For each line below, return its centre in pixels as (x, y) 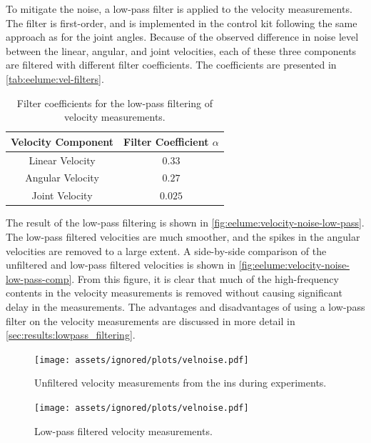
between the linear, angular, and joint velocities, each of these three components (181, 50)
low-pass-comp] (39, 278)
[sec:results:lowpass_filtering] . (71, 335)
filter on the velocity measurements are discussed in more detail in (151, 320)
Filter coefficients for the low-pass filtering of (115, 103)
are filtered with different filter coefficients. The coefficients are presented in (171, 65)
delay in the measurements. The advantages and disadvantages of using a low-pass (185, 306)
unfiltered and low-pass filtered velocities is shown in (121, 265)
